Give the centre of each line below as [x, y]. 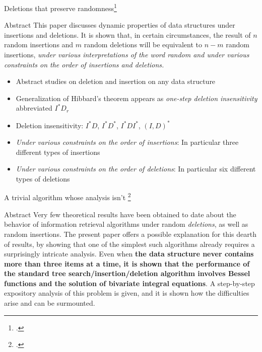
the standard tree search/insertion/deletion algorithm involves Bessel [127, 273]
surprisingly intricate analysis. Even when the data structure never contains [129, 254]
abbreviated [34, 108]
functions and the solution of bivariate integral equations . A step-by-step [129, 283]
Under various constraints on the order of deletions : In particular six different [136, 169]
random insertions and [39, 45]
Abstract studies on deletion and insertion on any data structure [116, 81]
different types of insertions [58, 152]
